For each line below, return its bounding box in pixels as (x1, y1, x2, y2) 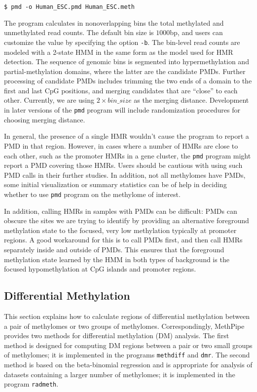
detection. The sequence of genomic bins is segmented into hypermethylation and (4, 56, 249, 67)
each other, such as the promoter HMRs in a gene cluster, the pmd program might (4, 150, 251, 160)
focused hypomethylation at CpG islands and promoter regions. (4, 264, 196, 274)
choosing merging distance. (4, 114, 85, 124)
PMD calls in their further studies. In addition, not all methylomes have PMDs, (4, 169, 246, 180)
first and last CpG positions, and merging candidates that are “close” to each (4, 85, 238, 95)
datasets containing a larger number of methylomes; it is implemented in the (4, 369, 235, 379)
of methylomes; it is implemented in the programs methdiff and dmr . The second (4, 350, 250, 360)
